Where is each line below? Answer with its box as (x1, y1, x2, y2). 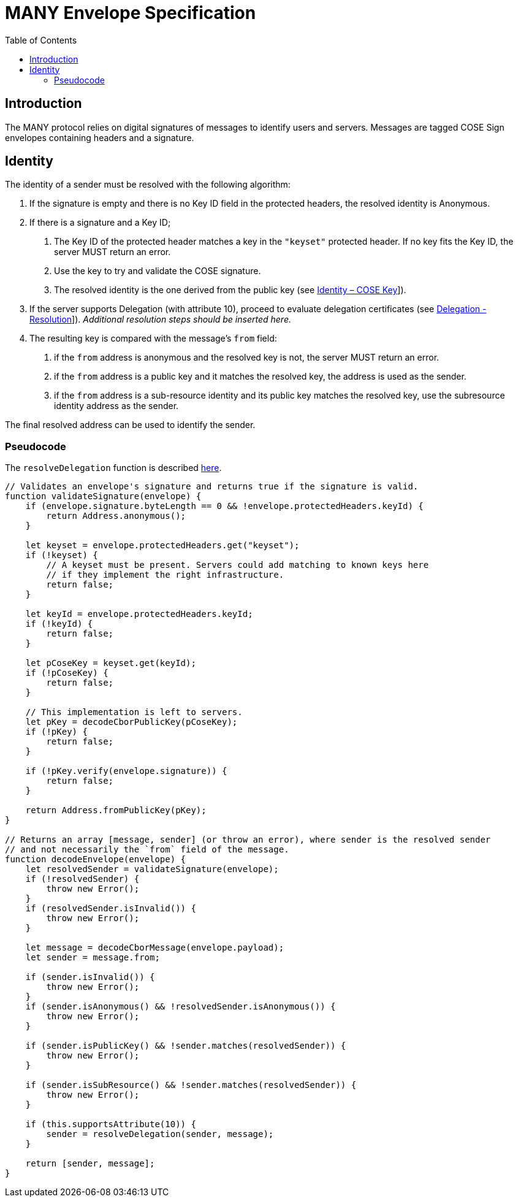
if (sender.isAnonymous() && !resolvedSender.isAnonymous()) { (25, 1001, 336, 1012)
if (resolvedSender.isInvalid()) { (25, 903, 196, 914)
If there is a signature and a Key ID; (29, 217, 171, 228)
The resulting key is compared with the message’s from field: (29, 333, 277, 344)
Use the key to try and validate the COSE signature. (54, 266, 261, 277)
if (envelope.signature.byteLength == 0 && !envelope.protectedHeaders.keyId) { (25, 501, 424, 511)
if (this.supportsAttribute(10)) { (25, 1119, 196, 1130)
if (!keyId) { (25, 619, 93, 629)
